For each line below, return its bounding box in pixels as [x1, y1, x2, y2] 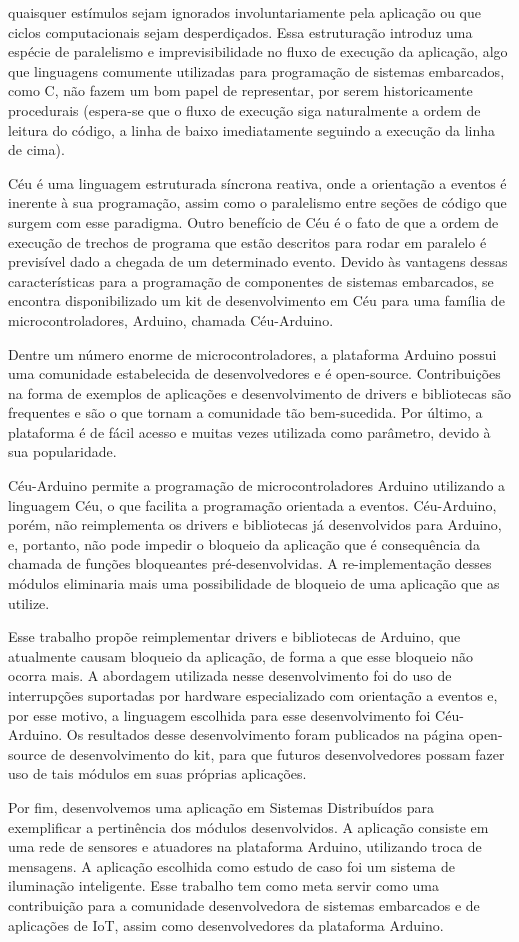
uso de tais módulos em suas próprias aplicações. [8, 763, 307, 784]
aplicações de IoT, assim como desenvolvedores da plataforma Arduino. [8, 914, 444, 935]
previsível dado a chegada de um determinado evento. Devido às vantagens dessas [8, 251, 508, 272]
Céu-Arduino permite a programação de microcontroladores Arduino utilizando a [8, 475, 506, 496]
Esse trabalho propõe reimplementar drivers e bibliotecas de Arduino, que [8, 626, 461, 647]
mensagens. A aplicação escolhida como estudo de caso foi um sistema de [8, 855, 455, 876]
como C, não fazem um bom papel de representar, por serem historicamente [8, 80, 473, 101]
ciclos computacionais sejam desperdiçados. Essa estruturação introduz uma [8, 21, 473, 42]
